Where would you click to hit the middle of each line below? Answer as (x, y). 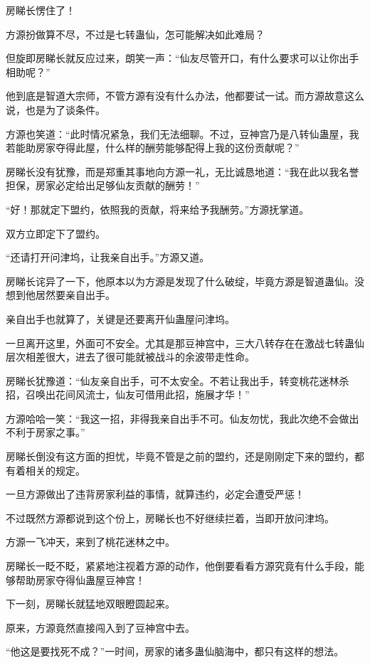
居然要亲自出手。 (75, 295)
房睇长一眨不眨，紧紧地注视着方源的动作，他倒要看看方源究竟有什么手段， (180, 566)
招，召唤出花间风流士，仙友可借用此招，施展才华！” (128, 394)
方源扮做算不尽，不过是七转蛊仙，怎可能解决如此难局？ (135, 34)
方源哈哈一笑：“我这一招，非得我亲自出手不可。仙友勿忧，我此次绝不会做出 (183, 418)
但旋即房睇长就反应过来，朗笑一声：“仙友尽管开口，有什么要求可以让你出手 (183, 58)
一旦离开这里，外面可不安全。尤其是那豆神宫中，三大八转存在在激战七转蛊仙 (185, 343)
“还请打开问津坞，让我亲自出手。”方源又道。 (108, 257)
